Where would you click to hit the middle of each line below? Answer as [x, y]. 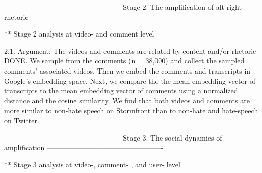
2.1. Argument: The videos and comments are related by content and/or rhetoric [130, 50]
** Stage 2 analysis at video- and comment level [79, 34]
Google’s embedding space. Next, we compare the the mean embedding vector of [130, 80]
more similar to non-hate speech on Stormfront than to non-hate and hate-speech [131, 110]
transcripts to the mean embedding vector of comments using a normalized [121, 91]
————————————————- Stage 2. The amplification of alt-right [123, 7]
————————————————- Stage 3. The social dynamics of [113, 137]
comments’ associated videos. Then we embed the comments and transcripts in [127, 70]
